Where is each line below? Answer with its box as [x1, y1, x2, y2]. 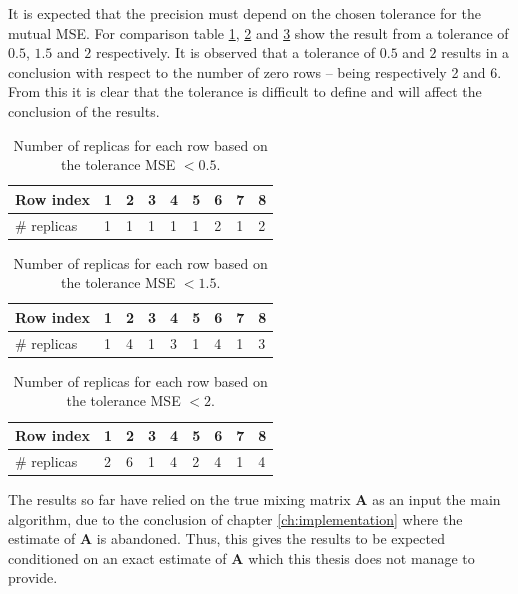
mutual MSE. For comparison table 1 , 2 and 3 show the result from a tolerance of [8, 22, 509, 43]
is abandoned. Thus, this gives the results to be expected [96, 528, 446, 549]
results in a [441, 42, 510, 63]
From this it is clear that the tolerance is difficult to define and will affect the [8, 81, 482, 102]
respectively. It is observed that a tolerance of [95, 42, 376, 63]
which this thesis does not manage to [248, 547, 475, 568]
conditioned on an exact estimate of [8, 547, 227, 568]
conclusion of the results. [8, 100, 160, 121]
